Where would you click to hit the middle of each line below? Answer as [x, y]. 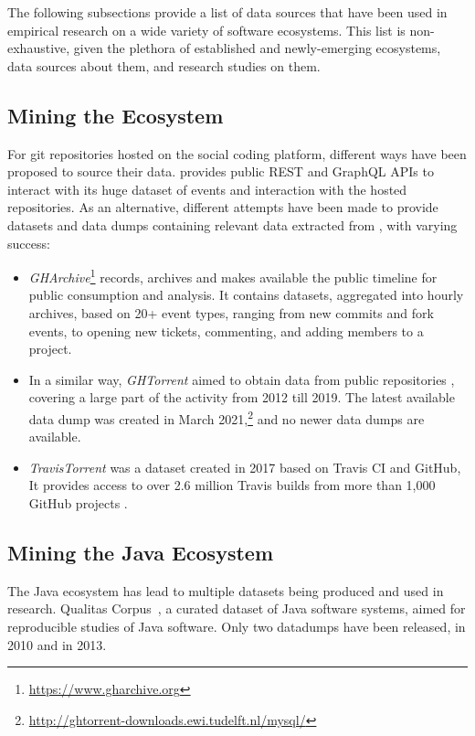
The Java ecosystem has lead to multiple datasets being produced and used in [226, 590]
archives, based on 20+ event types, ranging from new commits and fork [231, 312]
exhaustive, [39, 48]
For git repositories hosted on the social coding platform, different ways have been [237, 153]
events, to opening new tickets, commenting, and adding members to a [226, 331]
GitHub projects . [78, 502]
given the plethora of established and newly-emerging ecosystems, [257, 48]
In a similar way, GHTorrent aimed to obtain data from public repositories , [242, 379]
